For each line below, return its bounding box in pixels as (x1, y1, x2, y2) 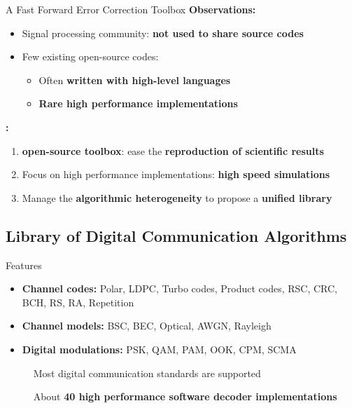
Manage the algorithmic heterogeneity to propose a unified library (22, 190, 332, 205)
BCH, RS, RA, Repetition (22, 294, 134, 309)
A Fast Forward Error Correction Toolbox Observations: (6, 2, 256, 16)
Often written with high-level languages (38, 72, 231, 87)
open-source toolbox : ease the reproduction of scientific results (22, 143, 324, 158)
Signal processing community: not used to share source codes (22, 25, 304, 40)
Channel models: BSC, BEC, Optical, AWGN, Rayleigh (22, 318, 272, 333)
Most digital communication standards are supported (33, 365, 261, 380)
